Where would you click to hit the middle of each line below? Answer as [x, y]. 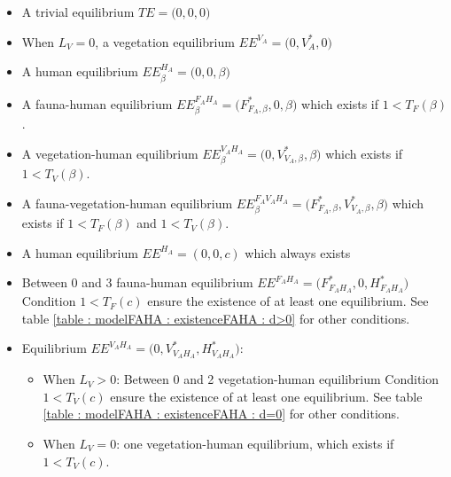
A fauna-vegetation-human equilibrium [127, 203]
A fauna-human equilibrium [97, 103]
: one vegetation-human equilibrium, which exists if [255, 443]
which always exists [298, 252]
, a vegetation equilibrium [165, 41]
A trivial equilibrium [78, 12]
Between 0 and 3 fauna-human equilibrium [137, 282]
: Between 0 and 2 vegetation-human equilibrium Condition [277, 379]
